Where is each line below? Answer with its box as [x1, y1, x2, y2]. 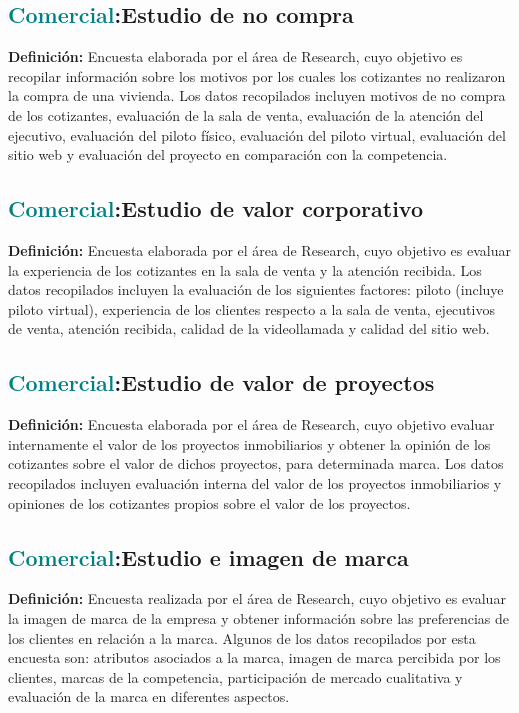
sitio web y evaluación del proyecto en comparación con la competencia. [8, 144, 448, 165]
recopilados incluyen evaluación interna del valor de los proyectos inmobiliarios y [8, 472, 502, 493]
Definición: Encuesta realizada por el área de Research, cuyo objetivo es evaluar [8, 588, 506, 609]
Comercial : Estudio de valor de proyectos [8, 367, 435, 398]
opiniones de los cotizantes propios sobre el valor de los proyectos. [8, 492, 411, 513]
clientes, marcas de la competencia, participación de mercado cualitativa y [8, 666, 463, 687]
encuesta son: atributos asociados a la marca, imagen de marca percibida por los [8, 647, 501, 668]
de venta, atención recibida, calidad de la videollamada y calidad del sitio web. [8, 318, 490, 339]
